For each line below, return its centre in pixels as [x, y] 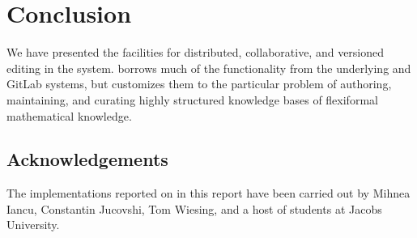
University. [33, 225]
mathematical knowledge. [69, 115]
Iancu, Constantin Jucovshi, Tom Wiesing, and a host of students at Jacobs [194, 208]
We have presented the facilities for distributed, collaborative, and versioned [196, 52]
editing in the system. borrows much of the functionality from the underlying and [209, 68]
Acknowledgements [87, 159]
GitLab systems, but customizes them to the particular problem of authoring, [199, 84]
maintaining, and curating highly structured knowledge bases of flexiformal [192, 99]
